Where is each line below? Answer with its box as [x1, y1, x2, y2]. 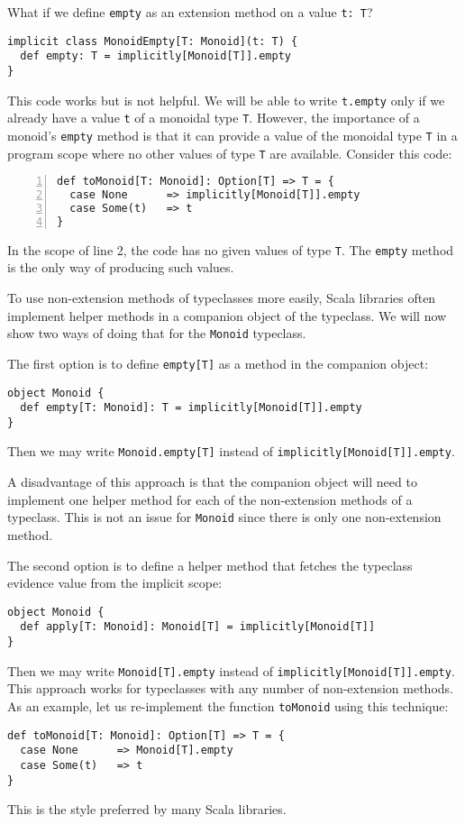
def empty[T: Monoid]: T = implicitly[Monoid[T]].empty [20, 401, 362, 415]
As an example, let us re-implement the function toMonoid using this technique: [7, 696, 449, 715]
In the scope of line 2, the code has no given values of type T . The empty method [7, 240, 454, 259]
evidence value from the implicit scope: [7, 573, 223, 592]
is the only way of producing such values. [7, 258, 234, 277]
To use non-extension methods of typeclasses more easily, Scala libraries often [7, 288, 436, 307]
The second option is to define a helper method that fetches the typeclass [7, 555, 413, 574]
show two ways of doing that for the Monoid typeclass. [7, 324, 306, 343]
